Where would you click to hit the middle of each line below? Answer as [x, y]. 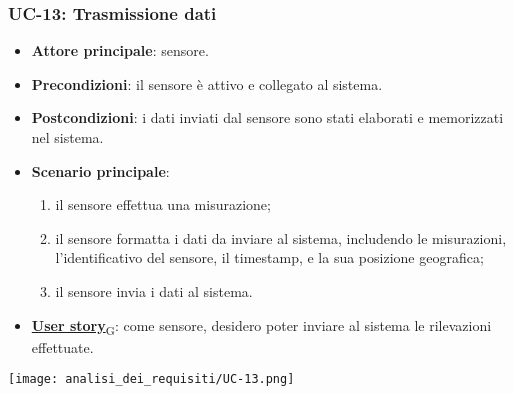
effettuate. [62, 346]
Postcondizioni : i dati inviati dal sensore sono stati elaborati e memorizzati [267, 117]
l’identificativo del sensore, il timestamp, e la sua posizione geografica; [269, 257]
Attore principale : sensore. [120, 50]
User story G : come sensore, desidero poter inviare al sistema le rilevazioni [261, 326]
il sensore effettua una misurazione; [163, 204]
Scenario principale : [100, 170]
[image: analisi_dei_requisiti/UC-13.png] [151, 379]
